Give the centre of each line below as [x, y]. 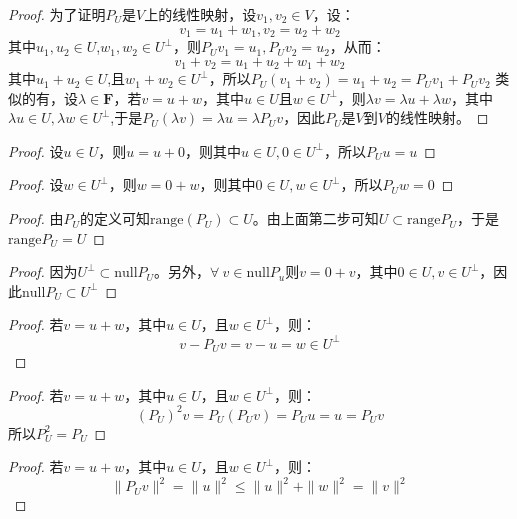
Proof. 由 [36, 218]
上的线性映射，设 [200, 14]
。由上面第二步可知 [315, 218]
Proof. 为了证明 [57, 14]
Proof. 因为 [43, 271]
